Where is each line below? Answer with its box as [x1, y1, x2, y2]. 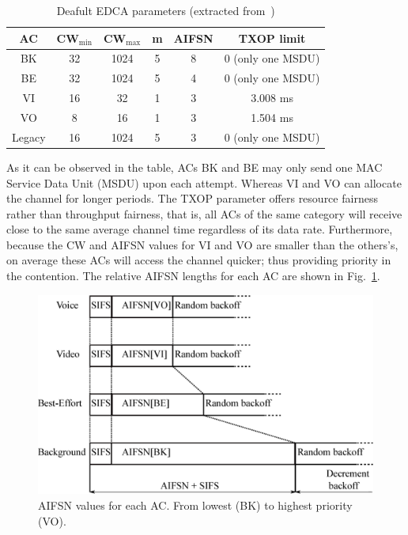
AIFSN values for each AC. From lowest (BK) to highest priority [38, 497, 353, 513]
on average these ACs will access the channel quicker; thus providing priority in [6, 252, 391, 268]
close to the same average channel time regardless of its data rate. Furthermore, [6, 221, 393, 237]
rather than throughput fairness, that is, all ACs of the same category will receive [6, 205, 402, 222]
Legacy [12, 128, 46, 145]
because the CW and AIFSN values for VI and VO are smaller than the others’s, [6, 236, 399, 252]
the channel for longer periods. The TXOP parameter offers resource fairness [6, 190, 378, 207]
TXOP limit [238, 29, 306, 46]
